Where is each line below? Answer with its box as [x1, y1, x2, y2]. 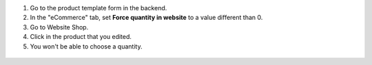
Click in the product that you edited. [30, 33, 132, 41]
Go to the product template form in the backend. [30, 4, 167, 12]
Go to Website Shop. [30, 23, 89, 31]
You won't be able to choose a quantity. [30, 42, 143, 51]
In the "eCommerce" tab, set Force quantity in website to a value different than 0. [30, 14, 263, 22]
